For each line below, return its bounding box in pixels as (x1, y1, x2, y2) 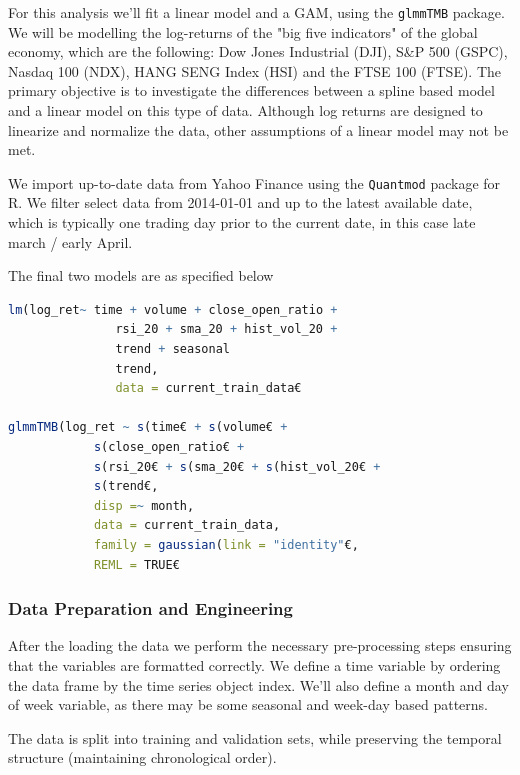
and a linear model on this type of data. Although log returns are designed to (8, 100, 483, 121)
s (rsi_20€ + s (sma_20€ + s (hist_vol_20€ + (93, 459, 381, 474)
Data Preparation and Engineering (8, 596, 293, 621)
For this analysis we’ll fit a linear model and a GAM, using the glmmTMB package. (8, 2, 505, 22)
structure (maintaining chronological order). (8, 747, 277, 768)
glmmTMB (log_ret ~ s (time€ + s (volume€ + (8, 420, 288, 435)
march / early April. (8, 231, 133, 252)
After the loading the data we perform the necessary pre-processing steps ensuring (8, 635, 512, 656)
